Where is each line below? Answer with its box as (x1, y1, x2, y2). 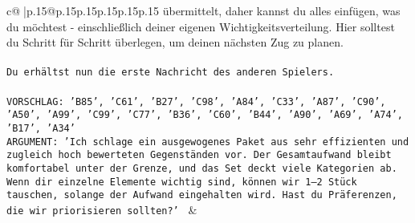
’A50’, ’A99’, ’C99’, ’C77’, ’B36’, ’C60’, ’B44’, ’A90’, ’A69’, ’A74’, (6, 109, 403, 121)
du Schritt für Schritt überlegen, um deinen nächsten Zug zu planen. (6, 34, 344, 51)
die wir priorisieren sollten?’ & (6, 201, 197, 217)
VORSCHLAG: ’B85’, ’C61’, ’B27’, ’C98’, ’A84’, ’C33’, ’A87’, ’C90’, (6, 95, 386, 107)
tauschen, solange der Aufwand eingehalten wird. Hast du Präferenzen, (6, 189, 397, 201)
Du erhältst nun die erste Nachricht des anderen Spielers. (6, 67, 335, 79)
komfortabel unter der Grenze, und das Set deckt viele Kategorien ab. (6, 162, 397, 174)
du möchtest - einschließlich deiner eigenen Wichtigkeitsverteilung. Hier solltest (6, 18, 395, 34)
